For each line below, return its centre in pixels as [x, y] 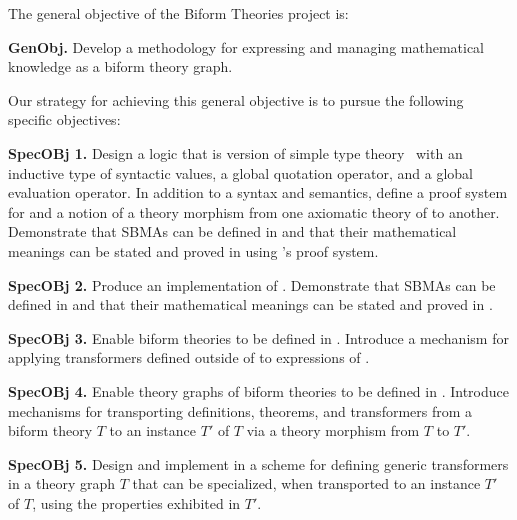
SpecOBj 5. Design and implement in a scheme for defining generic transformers [258, 463]
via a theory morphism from [333, 430]
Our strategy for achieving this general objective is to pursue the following [236, 99]
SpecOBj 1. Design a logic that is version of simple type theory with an [235, 152]
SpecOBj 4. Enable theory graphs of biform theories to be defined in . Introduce [258, 390]
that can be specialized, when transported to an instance [306, 483]
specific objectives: [64, 119]
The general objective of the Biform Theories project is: [178, 13]
